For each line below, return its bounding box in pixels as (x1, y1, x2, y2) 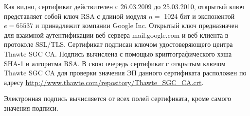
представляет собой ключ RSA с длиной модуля (4, 11, 146, 21)
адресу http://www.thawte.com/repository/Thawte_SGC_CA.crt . (4, 77, 204, 87)
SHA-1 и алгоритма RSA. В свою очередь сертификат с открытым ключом (4, 58, 226, 68)
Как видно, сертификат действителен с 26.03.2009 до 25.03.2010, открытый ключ (4, 1, 244, 11)
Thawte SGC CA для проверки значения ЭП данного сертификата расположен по (4, 68, 247, 78)
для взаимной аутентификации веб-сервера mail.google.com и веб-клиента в (4, 29, 229, 40)
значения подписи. (4, 102, 58, 113)
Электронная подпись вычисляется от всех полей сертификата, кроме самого (4, 93, 231, 103)
